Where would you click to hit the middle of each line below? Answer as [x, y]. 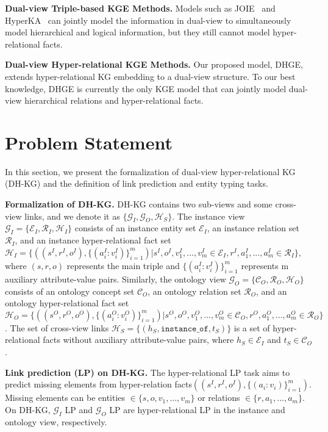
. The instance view [209, 216]
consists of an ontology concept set [70, 291]
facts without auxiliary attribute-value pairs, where [138, 340]
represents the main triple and [123, 265]
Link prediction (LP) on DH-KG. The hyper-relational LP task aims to [148, 372]
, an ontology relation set [194, 291]
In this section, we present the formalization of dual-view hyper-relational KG [150, 171]
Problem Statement [89, 142]
